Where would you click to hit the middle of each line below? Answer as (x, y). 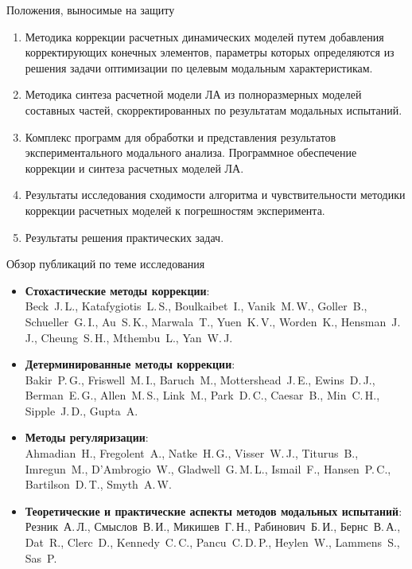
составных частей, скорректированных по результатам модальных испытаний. (214, 109)
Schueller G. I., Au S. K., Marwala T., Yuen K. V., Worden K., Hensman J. (213, 321)
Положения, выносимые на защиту (91, 10)
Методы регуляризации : (87, 437)
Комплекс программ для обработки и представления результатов (181, 136)
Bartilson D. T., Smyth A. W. (98, 484)
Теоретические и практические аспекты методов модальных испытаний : (214, 511)
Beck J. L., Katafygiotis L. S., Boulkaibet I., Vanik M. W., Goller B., (196, 306)
